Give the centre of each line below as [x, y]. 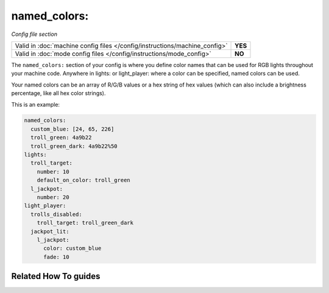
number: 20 [53, 197]
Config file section [34, 34]
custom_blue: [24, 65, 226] [73, 129]
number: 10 [53, 171]
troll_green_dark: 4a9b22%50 [74, 146]
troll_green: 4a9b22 [61, 138]
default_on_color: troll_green [83, 180]
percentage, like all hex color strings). [58, 93]
